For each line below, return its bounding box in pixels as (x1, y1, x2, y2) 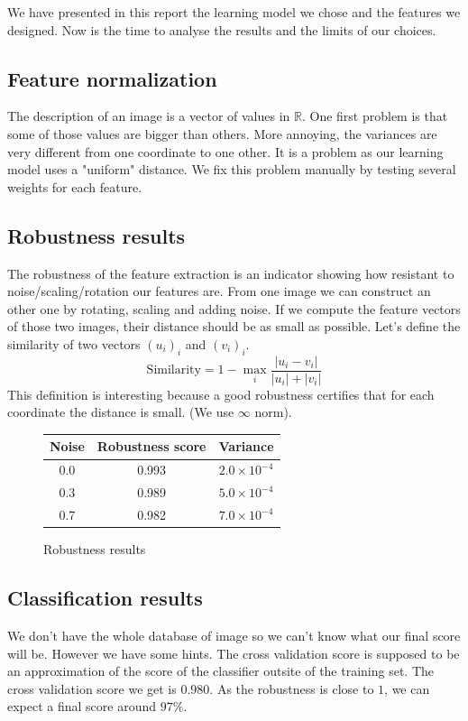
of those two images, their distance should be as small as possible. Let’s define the (7, 317, 461, 336)
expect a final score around (7, 697, 157, 716)
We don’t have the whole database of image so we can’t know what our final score (7, 625, 461, 644)
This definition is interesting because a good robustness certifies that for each (7, 384, 435, 403)
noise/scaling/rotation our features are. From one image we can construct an (7, 282, 431, 300)
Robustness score (96, 437, 206, 456)
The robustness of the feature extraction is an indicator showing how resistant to (7, 263, 454, 282)
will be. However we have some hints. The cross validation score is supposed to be (7, 643, 460, 662)
